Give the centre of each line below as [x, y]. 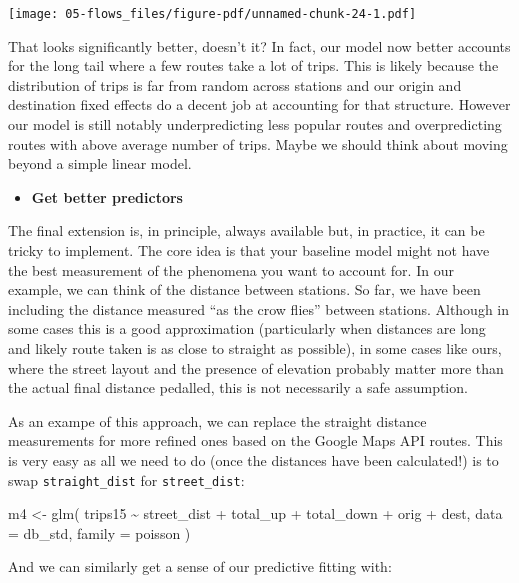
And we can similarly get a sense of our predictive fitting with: [200, 566]
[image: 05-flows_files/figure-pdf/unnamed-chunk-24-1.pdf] [212, 14]
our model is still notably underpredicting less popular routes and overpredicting [255, 124]
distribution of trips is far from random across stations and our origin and [235, 84]
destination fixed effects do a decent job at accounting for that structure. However [259, 104]
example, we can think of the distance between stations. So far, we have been [244, 289]
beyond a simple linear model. [100, 163]
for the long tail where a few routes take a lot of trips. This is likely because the [253, 65]
